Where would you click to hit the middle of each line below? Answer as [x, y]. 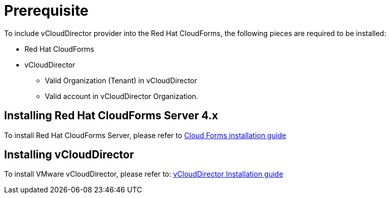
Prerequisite [46, 11]
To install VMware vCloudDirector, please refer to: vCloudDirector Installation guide [144, 174]
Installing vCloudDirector [69, 155]
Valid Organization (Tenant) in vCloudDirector [121, 80]
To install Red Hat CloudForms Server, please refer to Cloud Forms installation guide [145, 135]
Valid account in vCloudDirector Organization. [122, 96]
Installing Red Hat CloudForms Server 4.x [111, 116]
